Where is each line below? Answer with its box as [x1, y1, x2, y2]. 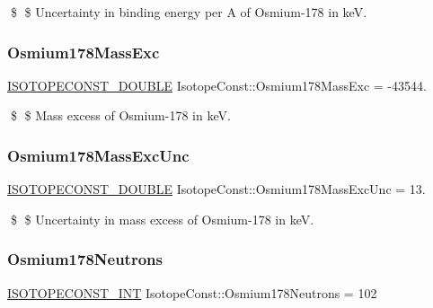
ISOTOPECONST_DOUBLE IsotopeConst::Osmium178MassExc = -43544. [7, 75, 427, 94]
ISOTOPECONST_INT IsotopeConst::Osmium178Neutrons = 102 [7, 283, 377, 302]
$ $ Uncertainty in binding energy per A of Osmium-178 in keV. [10, 3, 367, 21]
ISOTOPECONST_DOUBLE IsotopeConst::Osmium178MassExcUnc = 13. [7, 180, 426, 198]
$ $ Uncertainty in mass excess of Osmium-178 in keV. [10, 209, 314, 228]
